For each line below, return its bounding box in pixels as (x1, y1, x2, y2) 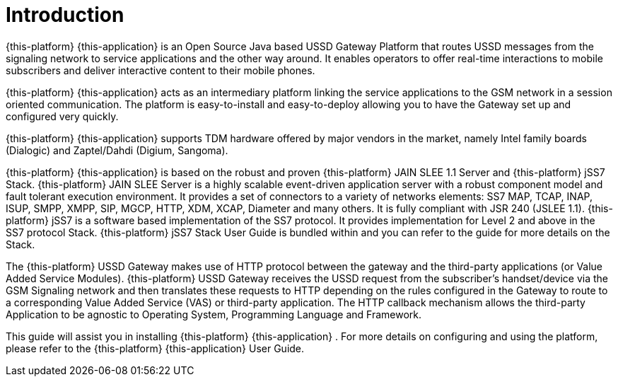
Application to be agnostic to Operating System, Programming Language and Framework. (6, 308, 422, 320)
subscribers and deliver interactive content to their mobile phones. (6, 64, 315, 76)
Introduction (6, 3, 124, 27)
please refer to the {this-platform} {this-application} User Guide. (6, 342, 305, 354)
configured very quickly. (6, 110, 119, 122)
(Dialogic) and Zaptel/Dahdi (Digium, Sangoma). (6, 144, 228, 156)
